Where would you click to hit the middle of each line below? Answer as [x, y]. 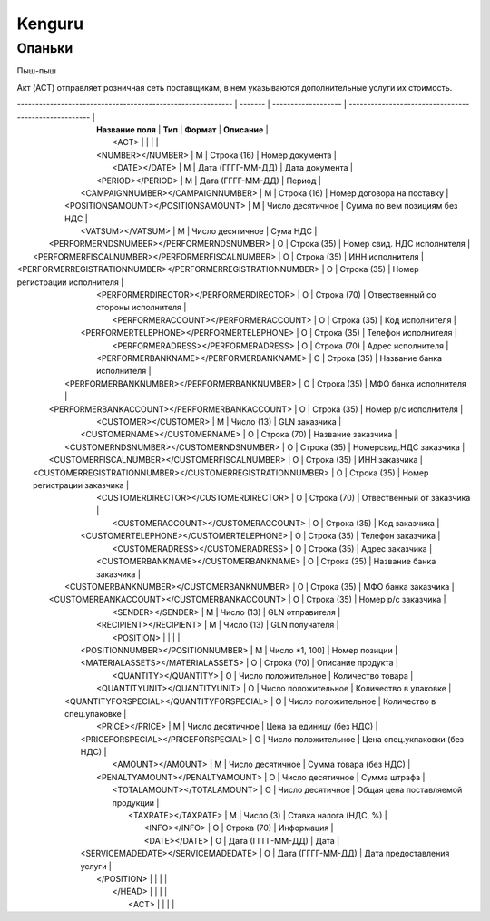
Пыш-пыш [36, 71]
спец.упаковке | [96, 713]
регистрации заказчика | [81, 485]
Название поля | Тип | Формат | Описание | [182, 129]
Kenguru [50, 24]
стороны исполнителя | [142, 308]
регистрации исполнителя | [70, 282]
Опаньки [45, 48]
